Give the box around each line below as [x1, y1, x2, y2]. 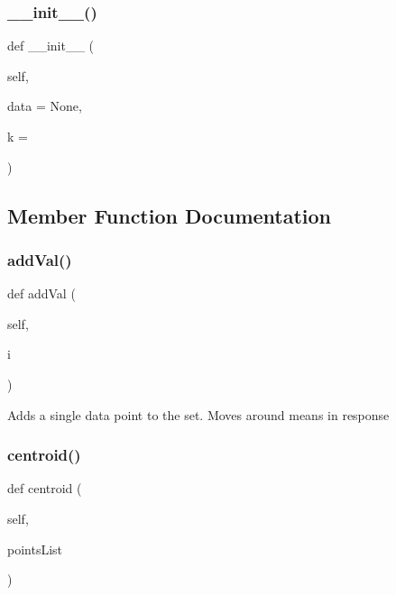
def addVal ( [7, 284, 76, 303]
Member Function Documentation [7, 201, 332, 229]
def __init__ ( [7, 36, 95, 55]
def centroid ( [7, 479, 82, 498]
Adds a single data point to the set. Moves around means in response [7, 405, 390, 424]
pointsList [7, 539, 63, 558]
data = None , [7, 96, 82, 115]
